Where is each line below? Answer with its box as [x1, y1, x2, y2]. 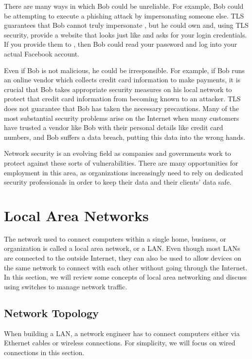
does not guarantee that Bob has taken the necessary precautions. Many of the [4, 103, 239, 113]
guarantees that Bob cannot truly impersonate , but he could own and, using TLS [4, 20, 249, 30]
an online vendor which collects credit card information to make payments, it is [4, 75, 241, 85]
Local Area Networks [4, 205, 149, 225]
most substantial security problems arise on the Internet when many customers [4, 113, 239, 123]
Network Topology [4, 305, 99, 320]
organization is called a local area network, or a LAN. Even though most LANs [4, 243, 240, 253]
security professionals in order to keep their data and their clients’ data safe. [4, 177, 232, 187]
